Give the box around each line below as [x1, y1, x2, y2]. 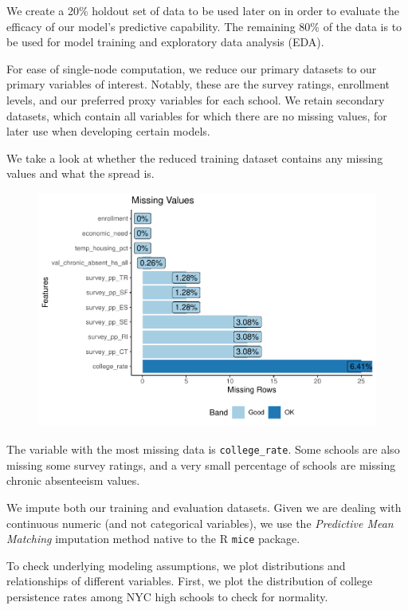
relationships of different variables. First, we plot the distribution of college [6, 573, 373, 589]
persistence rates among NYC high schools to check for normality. [6, 588, 328, 604]
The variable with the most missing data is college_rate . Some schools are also [6, 441, 400, 458]
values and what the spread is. [6, 165, 155, 182]
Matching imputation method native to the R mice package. [6, 530, 300, 547]
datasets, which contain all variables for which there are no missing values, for [6, 107, 387, 124]
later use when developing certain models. [6, 123, 210, 140]
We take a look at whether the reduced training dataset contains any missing [6, 149, 383, 166]
